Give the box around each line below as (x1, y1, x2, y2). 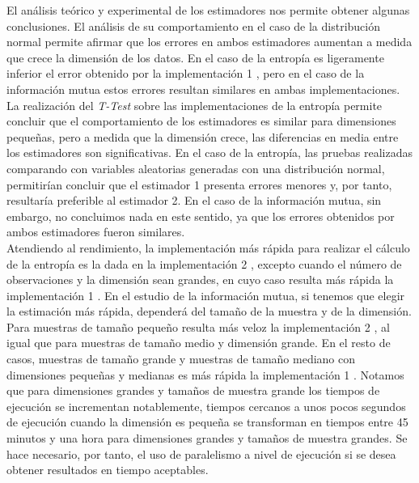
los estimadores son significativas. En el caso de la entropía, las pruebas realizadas (6, 144, 413, 161)
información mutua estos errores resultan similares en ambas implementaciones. (6, 80, 400, 97)
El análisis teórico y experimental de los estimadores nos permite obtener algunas (6, 2, 410, 18)
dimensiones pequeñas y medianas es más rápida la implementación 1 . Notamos (6, 366, 404, 383)
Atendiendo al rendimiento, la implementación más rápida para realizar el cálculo (6, 239, 410, 256)
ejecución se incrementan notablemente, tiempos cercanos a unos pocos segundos (6, 397, 406, 414)
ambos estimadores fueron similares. (6, 223, 185, 240)
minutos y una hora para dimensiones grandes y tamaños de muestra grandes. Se (6, 430, 408, 447)
